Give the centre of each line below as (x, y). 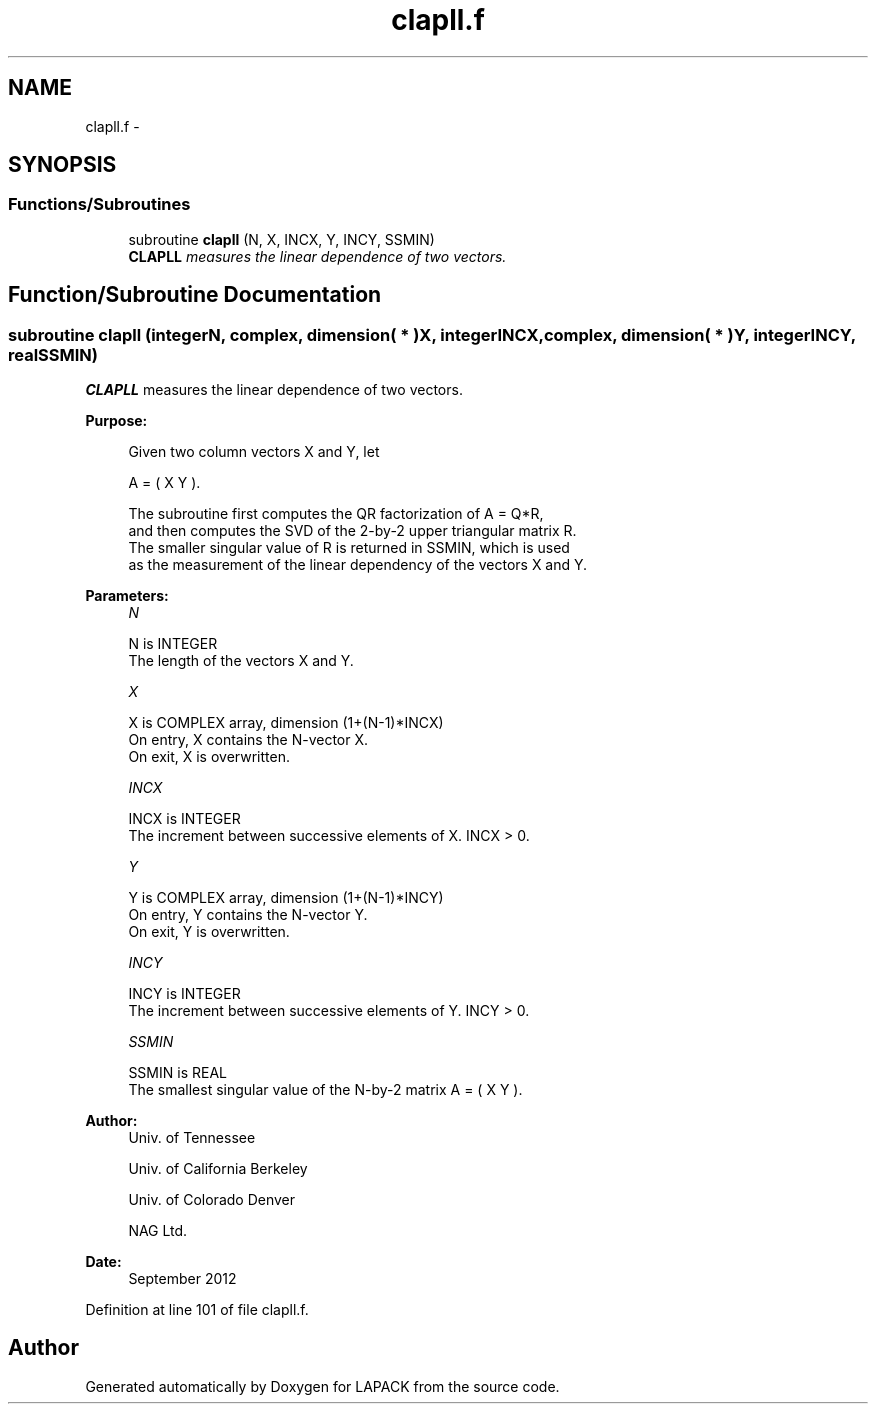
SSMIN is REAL (177, 1073)
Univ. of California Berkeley (218, 1169)
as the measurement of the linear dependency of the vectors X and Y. (358, 565)
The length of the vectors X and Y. (241, 661)
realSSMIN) (53, 354)
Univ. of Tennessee (192, 1138)
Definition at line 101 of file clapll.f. (197, 1310)
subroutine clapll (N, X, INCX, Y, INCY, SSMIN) (281, 239)
